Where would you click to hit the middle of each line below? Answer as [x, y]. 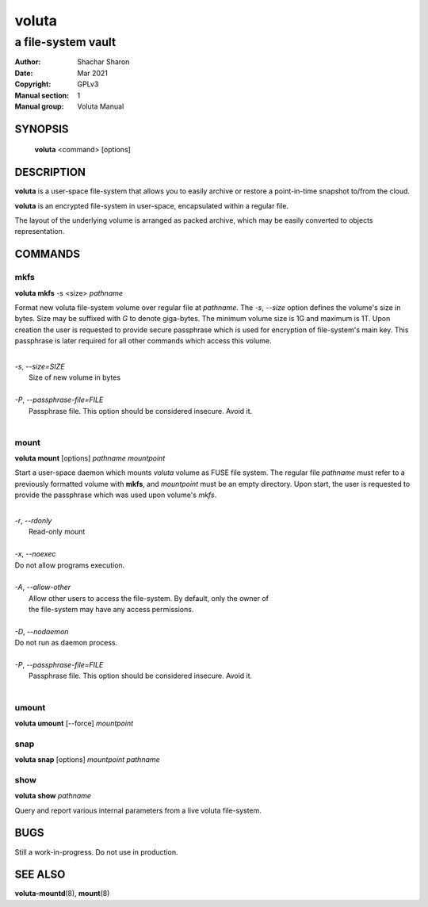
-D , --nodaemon [42, 631]
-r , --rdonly [33, 520]
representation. [40, 232]
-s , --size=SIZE [40, 366]
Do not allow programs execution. [70, 565]
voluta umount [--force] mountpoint [74, 723]
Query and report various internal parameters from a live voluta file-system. [138, 810]
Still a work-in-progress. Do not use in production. [96, 852]
